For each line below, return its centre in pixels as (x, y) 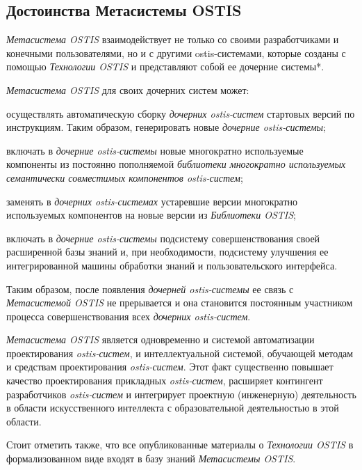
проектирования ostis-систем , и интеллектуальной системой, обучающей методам (180, 353)
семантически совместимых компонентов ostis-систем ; (125, 177)
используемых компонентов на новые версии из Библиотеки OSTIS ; (151, 215)
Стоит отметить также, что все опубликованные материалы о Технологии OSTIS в (180, 445)
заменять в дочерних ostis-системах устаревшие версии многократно (152, 201)
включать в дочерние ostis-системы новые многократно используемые (155, 150)
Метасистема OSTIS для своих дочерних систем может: (128, 89)
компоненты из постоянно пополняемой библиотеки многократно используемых (176, 164)
